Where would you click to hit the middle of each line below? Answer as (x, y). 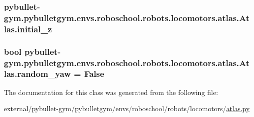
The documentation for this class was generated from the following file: (111, 92)
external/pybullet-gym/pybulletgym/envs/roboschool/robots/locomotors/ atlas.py (127, 108)
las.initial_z (28, 29)
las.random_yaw (37, 74)
